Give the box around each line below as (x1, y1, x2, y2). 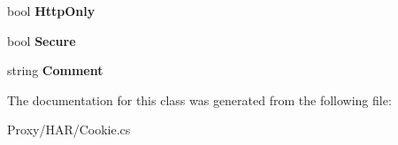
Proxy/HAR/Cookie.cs (7, 120, 131, 139)
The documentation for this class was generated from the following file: (7, 90, 392, 109)
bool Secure (7, 31, 76, 50)
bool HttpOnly (7, 2, 96, 19)
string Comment (7, 61, 103, 80)
